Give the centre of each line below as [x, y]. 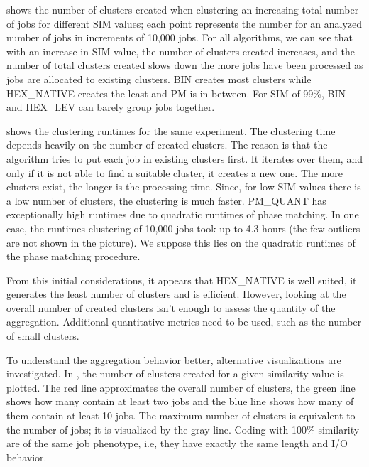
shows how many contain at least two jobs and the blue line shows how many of [180, 401]
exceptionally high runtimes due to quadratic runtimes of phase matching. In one [183, 214]
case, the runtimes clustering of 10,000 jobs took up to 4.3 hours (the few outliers [183, 228]
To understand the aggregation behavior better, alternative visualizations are [174, 359]
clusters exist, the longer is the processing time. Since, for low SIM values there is [184, 187]
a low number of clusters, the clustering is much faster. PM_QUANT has [166, 200]
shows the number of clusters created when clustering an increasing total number [183, 9]
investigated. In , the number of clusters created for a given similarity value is [175, 374]
